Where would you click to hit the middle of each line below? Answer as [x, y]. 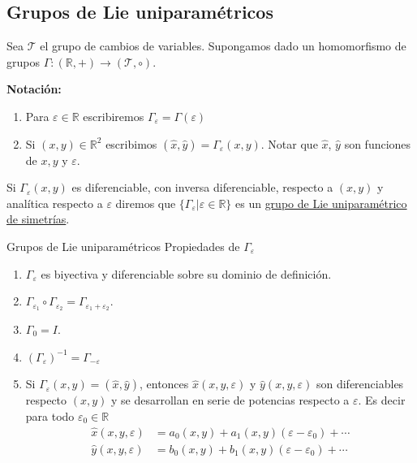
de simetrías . [38, 219]
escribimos [131, 143]
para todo [50, 415]
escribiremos [114, 116]
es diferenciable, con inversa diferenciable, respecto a [202, 187]
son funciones [378, 143]
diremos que [146, 203]
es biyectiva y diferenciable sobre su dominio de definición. [186, 273]
